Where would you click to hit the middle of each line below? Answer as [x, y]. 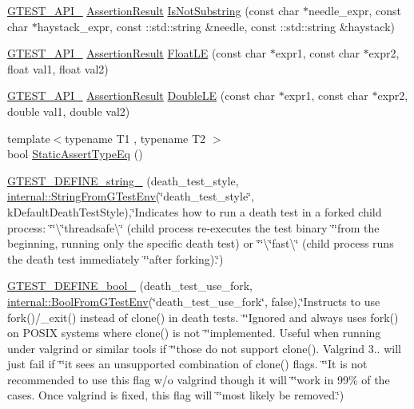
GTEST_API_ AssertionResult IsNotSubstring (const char [153, 10]
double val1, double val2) [69, 111]
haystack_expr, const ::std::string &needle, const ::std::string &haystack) [216, 26]
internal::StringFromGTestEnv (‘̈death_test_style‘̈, [131, 196]
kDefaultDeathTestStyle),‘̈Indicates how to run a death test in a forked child [195, 211]
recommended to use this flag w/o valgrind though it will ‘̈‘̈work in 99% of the [199, 379]
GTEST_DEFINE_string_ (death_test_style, [123, 180]
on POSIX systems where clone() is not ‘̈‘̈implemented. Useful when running [194, 333]
